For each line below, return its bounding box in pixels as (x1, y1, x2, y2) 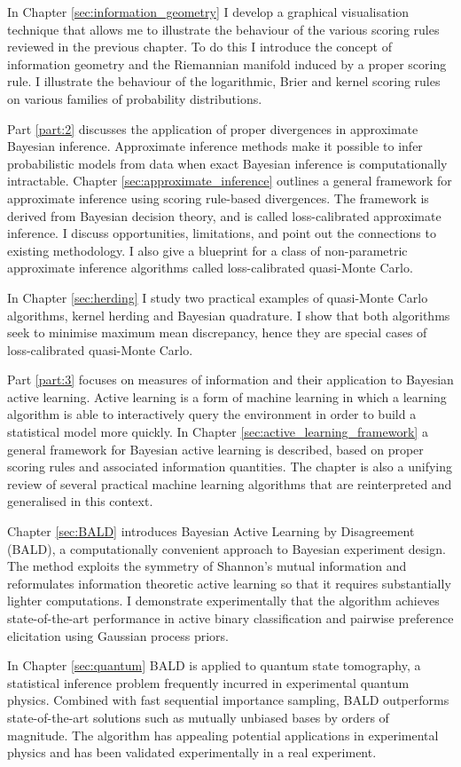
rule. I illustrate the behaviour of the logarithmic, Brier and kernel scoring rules (7, 72, 441, 91)
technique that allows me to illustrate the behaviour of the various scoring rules (7, 20, 440, 38)
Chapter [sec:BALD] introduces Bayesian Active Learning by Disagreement (7, 522, 415, 541)
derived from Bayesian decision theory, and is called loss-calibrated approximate (7, 206, 441, 225)
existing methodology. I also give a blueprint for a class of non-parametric (7, 241, 408, 259)
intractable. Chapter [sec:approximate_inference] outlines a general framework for (7, 171, 452, 190)
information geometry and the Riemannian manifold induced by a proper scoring (7, 54, 447, 73)
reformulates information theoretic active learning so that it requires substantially (7, 573, 451, 592)
